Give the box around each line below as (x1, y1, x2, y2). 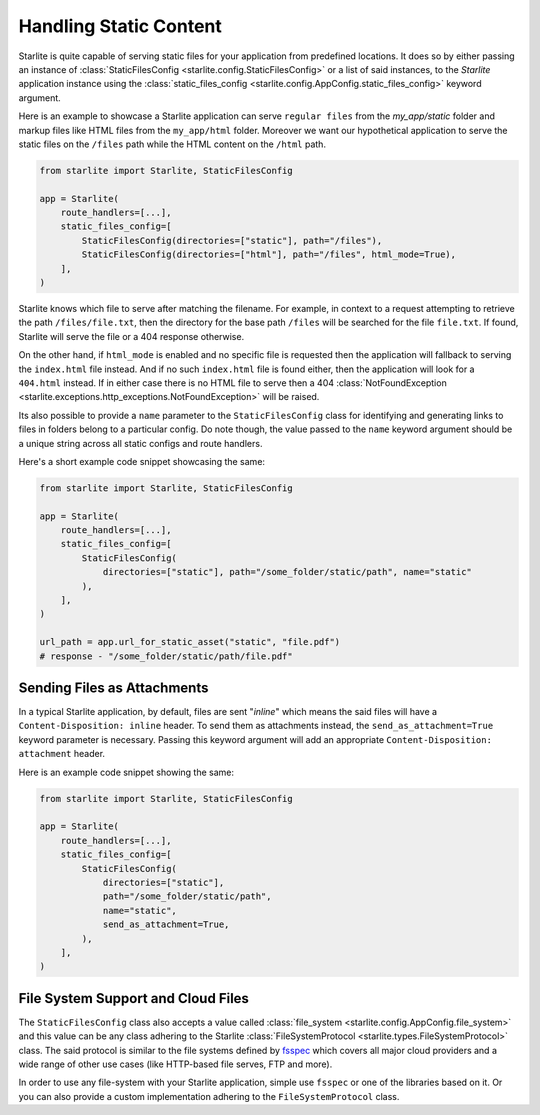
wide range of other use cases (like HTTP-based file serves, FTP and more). (18, 1058, 333, 1070)
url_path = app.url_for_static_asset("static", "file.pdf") (39, 636, 341, 648)
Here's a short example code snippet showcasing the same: (18, 455, 265, 467)
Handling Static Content (18, 15, 222, 37)
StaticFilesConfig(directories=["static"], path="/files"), (81, 235, 383, 246)
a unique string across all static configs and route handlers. (18, 437, 263, 449)
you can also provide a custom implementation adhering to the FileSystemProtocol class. (18, 1090, 400, 1102)
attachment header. (18, 748, 105, 760)
